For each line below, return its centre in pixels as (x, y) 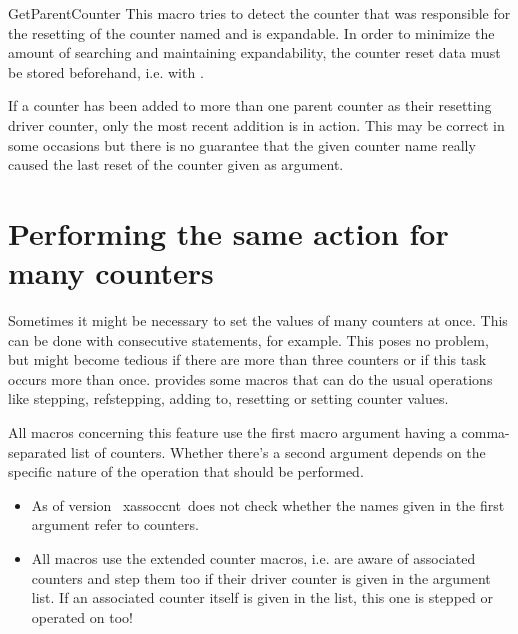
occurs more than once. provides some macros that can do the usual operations (250, 378)
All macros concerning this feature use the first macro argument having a (232, 432)
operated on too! (82, 616)
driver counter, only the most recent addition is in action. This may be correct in (256, 124)
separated (37, 451)
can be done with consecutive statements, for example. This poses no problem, (248, 339)
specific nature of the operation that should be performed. (186, 471)
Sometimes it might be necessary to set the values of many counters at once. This (258, 320)
